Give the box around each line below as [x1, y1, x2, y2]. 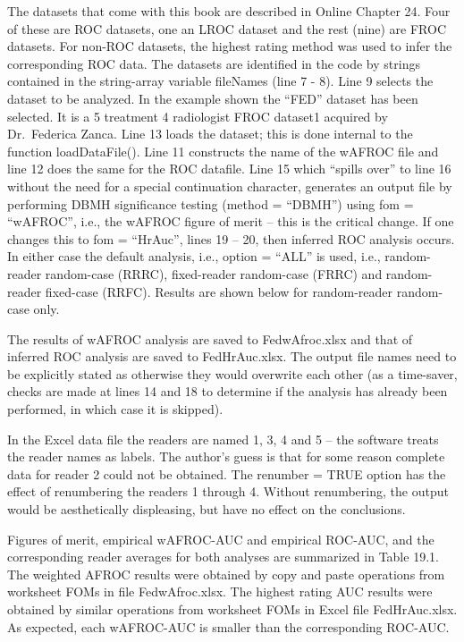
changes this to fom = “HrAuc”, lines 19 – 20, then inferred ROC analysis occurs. [7, 229, 455, 248]
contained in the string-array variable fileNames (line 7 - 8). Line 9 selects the [7, 72, 434, 90]
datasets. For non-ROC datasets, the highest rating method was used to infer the [7, 37, 452, 55]
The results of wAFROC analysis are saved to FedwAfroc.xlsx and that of [7, 329, 413, 348]
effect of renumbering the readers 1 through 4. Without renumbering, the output [7, 482, 449, 501]
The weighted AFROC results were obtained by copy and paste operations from [7, 564, 445, 583]
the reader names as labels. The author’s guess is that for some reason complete [7, 447, 445, 466]
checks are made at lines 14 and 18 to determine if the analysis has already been [7, 382, 448, 401]
